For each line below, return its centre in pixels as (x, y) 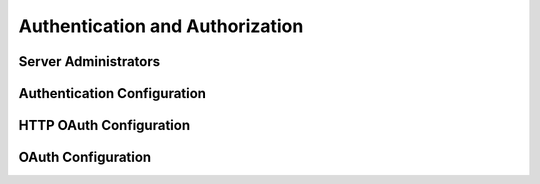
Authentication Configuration (112, 93)
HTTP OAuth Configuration (104, 125)
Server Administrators (89, 61)
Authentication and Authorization (161, 26)
